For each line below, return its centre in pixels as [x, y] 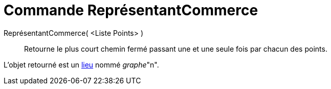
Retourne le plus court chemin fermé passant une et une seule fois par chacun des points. [176, 49]
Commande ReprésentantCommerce [131, 10]
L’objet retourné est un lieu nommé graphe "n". [81, 64]
